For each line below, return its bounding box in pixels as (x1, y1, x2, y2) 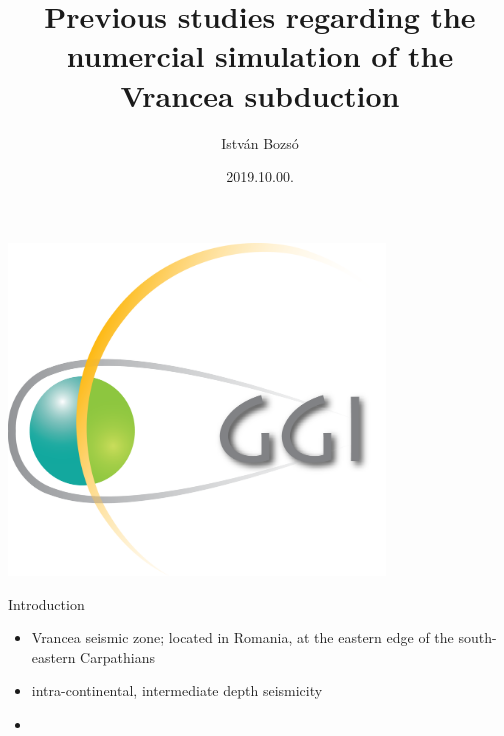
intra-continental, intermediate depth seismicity (31, 680, 323, 701)
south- (458, 627, 497, 648)
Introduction (8, 593, 85, 614)
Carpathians (80, 646, 155, 667)
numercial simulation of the (66, 35, 454, 76)
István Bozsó (221, 132, 299, 153)
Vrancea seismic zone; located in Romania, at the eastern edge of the (31, 627, 454, 648)
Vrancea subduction (120, 74, 400, 115)
